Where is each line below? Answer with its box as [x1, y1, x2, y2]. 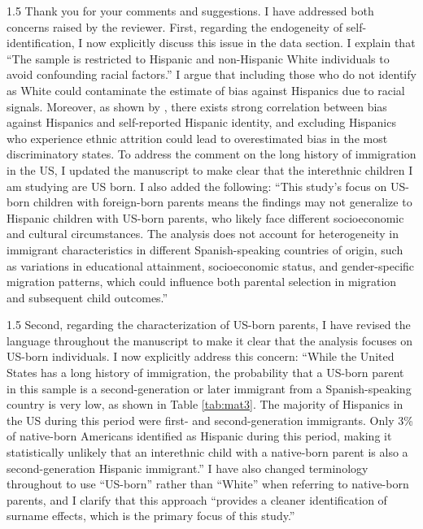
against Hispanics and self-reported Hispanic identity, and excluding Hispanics [7, 114, 396, 131]
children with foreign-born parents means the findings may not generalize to [33, 193, 412, 210]
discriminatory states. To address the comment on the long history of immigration [7, 145, 416, 163]
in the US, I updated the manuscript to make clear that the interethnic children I [7, 161, 413, 178]
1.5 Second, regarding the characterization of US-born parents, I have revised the [7, 316, 411, 333]
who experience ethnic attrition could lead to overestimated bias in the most [7, 129, 388, 146]
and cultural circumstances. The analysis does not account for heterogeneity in [7, 225, 399, 242]
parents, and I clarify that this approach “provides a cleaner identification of [7, 491, 387, 508]
